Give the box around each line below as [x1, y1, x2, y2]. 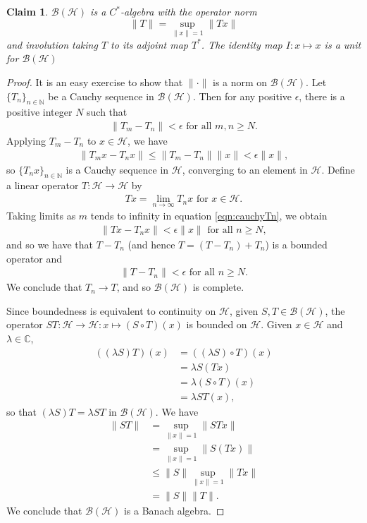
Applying [6, 133, 46, 148]
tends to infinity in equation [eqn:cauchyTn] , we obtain [90, 208, 328, 223]
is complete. [192, 279, 244, 294]
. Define [321, 162, 355, 176]
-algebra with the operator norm [120, 4, 257, 18]
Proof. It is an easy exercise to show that [6, 75, 183, 89]
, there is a [299, 88, 345, 103]
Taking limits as [6, 208, 76, 223]
